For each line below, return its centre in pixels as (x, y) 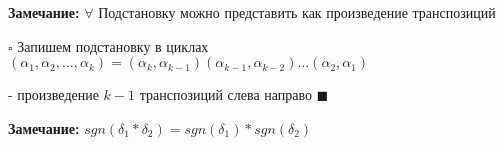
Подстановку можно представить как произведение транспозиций (297, 12)
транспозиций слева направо (225, 94)
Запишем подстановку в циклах (113, 45)
